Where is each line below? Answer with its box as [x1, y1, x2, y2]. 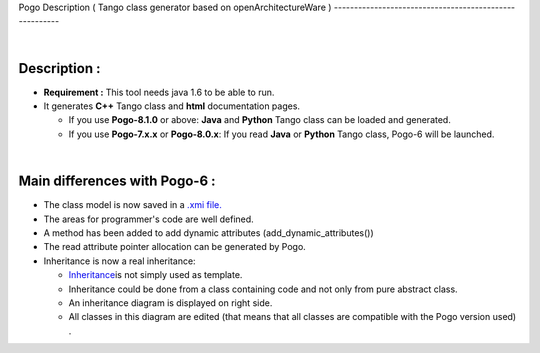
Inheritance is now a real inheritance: [43, 255, 196, 267]
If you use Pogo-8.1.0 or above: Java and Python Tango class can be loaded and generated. [68, 114, 452, 126]
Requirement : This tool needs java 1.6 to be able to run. [43, 86, 275, 98]
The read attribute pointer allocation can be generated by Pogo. [43, 241, 307, 253]
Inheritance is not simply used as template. [68, 269, 243, 281]
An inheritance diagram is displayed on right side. [68, 296, 273, 309]
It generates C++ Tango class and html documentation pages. [43, 100, 300, 112]
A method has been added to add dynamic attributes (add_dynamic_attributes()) [43, 226, 374, 239]
